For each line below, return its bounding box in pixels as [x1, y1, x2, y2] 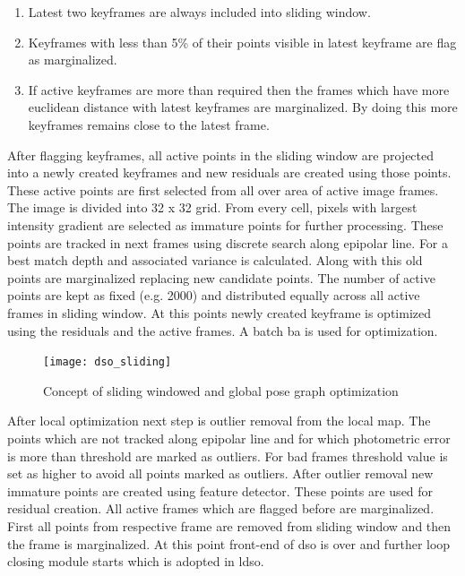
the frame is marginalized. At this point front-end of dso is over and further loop [7, 534, 451, 553]
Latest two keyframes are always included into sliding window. [28, 3, 371, 21]
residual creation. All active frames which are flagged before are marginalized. [7, 499, 435, 518]
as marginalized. [28, 50, 117, 69]
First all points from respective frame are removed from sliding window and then [7, 516, 452, 535]
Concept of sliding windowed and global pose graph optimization [43, 381, 399, 400]
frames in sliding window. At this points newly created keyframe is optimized [7, 303, 431, 322]
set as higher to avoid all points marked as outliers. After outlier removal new [7, 464, 434, 483]
